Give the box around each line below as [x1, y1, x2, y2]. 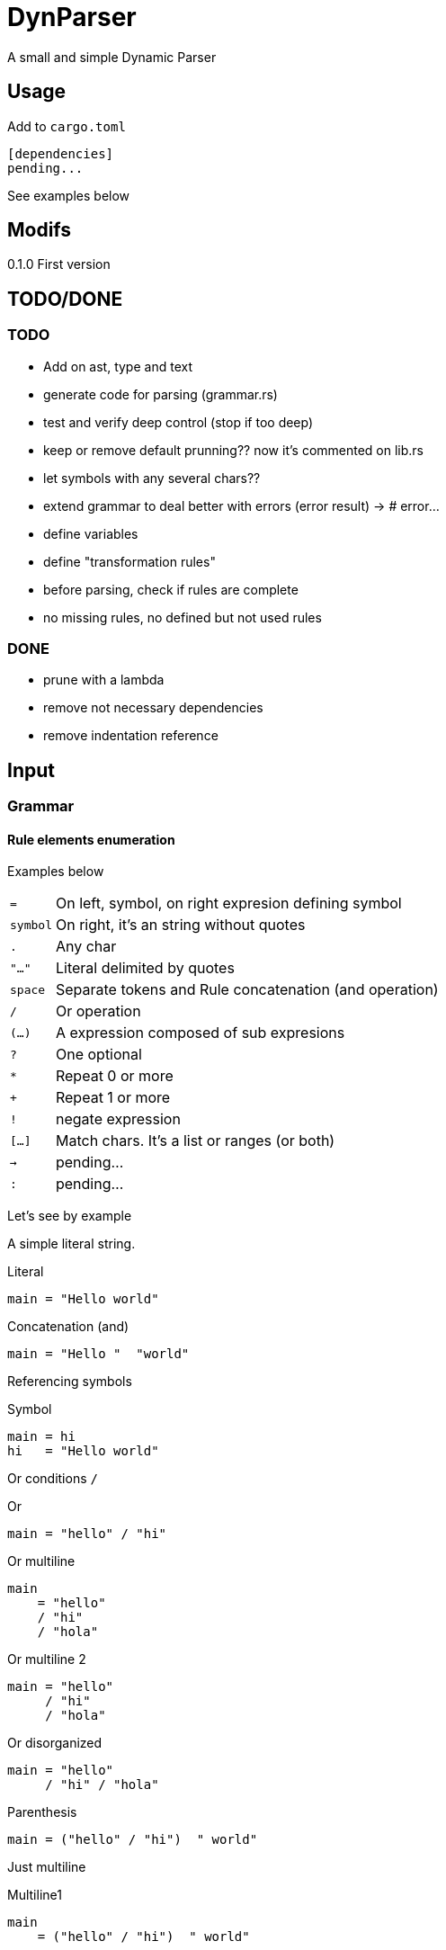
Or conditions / [7, 1471, 98, 1487]
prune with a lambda [43, 672, 165, 688]
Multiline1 [7, 1887, 62, 1903]
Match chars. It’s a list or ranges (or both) [55, 1132, 335, 1150]
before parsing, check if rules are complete [43, 581, 299, 597]
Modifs [7, 219, 72, 242]
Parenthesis [7, 1804, 77, 1820]
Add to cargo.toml [7, 118, 126, 134]
